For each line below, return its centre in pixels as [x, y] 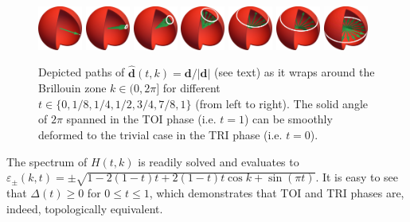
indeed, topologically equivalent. [85, 208]
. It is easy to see [357, 177]
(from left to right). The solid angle [281, 103]
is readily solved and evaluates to [219, 161]
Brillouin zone [72, 88]
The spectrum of [47, 161]
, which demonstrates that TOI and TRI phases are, [277, 192]
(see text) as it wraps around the [295, 72]
